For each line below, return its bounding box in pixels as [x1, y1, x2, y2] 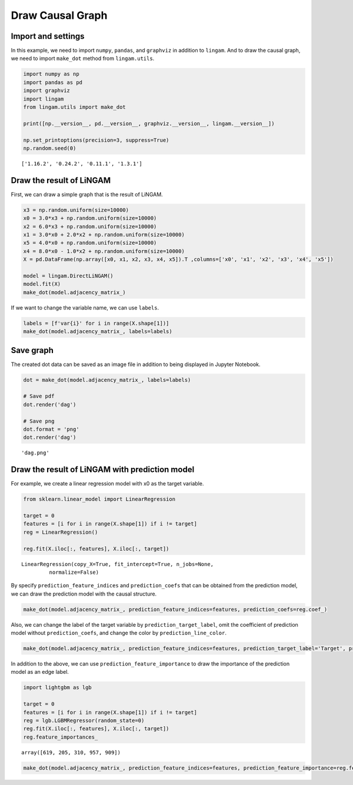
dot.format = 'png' [23, 425, 79, 433]
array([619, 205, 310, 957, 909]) [21, 749, 121, 756]
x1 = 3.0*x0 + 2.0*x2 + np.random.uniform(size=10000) [23, 231, 185, 238]
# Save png [23, 418, 55, 424]
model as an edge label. [11, 668, 69, 676]
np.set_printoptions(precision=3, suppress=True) [23, 137, 169, 144]
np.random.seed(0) [23, 145, 76, 151]
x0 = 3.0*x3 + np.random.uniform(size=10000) [23, 215, 157, 222]
